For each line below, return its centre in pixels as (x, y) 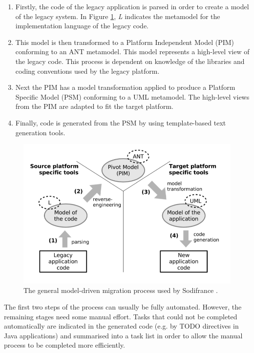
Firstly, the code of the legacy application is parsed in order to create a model (132, 6)
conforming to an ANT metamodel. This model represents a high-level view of (132, 52)
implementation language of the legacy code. (82, 26)
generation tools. (40, 132)
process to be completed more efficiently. (64, 345)
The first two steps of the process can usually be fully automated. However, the (123, 306)
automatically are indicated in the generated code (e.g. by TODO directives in (121, 326)
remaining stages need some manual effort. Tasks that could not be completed (121, 316)
